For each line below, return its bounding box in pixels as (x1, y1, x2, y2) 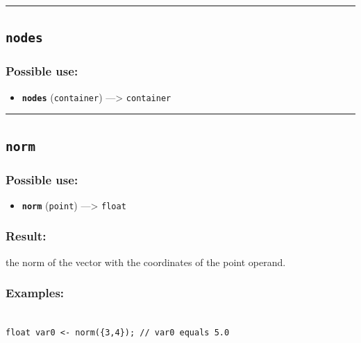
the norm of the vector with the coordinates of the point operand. (6, 254, 286, 269)
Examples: (6, 284, 65, 301)
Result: (6, 227, 47, 245)
